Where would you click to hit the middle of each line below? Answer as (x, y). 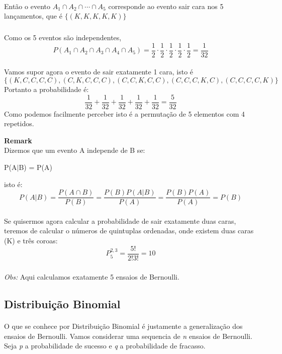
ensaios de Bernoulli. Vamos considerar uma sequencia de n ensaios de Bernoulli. (128, 336)
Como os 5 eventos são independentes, (63, 37)
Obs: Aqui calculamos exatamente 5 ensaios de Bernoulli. (92, 277)
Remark (18, 140)
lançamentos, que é (33, 16)
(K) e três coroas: (31, 241)
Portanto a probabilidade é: (46, 89)
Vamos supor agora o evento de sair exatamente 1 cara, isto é (99, 72)
